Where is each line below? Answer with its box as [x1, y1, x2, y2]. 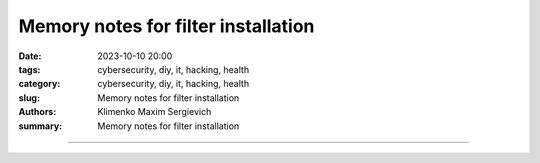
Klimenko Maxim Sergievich [97, 106, 212, 118]
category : [18, 78, 61, 90]
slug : [18, 91, 40, 104]
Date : [18, 50, 42, 62]
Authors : [18, 106, 57, 118]
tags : [18, 63, 41, 75]
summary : [18, 120, 63, 132]
